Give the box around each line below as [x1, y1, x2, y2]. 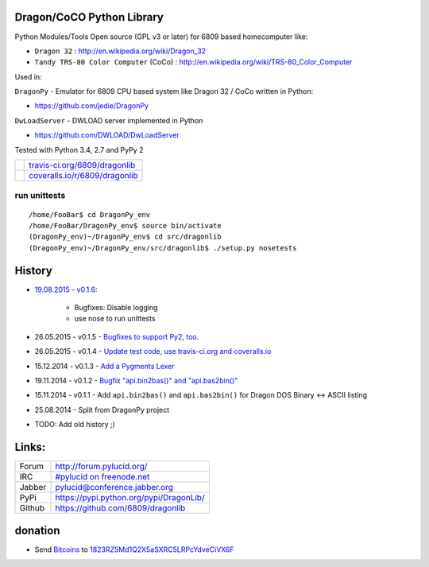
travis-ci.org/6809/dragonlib [29, 160, 136, 171]
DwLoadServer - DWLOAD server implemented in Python [14, 115, 203, 125]
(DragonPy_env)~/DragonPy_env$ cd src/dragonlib [29, 232, 222, 242]
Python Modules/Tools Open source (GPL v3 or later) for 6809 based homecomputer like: [14, 32, 308, 41]
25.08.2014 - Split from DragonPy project [34, 405, 170, 414]
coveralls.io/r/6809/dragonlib [29, 170, 138, 181]
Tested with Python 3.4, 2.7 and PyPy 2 [14, 145, 144, 154]
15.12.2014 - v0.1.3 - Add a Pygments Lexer [34, 361, 175, 371]
